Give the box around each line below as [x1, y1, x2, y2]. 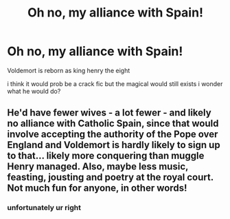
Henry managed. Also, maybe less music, [7, 160, 189, 173]
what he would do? [7, 87, 61, 95]
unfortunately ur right [7, 203, 81, 213]
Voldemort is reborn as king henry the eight [7, 66, 130, 74]
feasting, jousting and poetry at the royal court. [7, 171, 214, 183]
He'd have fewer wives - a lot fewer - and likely [7, 107, 211, 118]
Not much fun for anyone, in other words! [7, 182, 187, 194]
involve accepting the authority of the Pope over [7, 129, 218, 140]
